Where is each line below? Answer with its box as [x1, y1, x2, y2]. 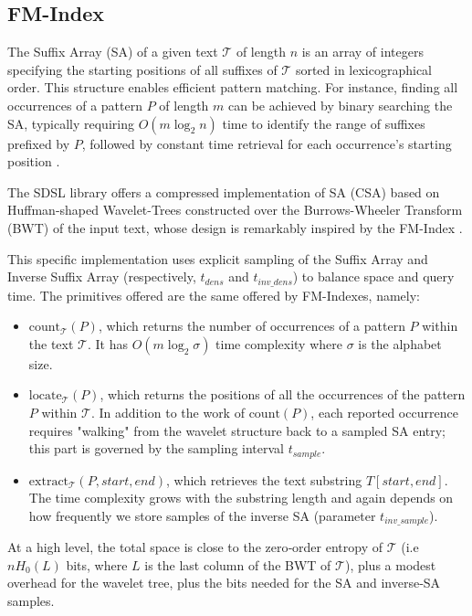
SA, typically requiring [7, 113, 134, 133]
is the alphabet [358, 334, 442, 353]
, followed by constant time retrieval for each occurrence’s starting [81, 133, 452, 153]
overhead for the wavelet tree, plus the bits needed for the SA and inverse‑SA [7, 573, 441, 592]
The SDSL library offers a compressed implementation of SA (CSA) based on [7, 182, 440, 201]
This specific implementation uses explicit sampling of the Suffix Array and [7, 249, 428, 268]
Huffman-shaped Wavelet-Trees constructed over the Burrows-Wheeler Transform [7, 200, 463, 219]
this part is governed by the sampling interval [28, 439, 284, 458]
